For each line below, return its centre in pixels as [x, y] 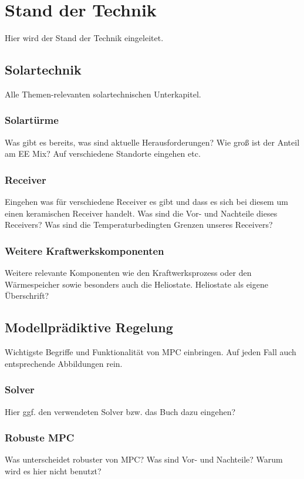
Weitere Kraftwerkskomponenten [85, 250]
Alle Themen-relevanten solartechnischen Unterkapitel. [103, 94]
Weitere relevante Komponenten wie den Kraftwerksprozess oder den [128, 273]
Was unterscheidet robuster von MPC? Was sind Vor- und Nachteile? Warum [144, 459]
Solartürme [32, 120]
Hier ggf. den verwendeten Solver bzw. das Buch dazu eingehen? [120, 411]
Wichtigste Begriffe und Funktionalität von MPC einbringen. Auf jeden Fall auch [151, 352]
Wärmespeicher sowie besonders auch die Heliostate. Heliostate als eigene [136, 284]
